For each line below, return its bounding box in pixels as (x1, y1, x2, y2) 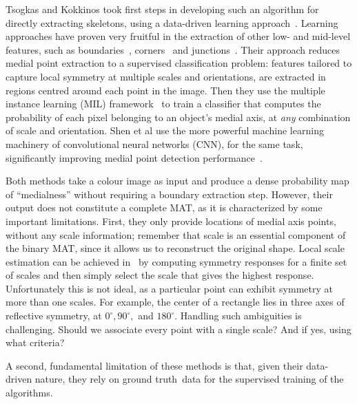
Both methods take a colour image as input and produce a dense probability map (6, 173, 349, 188)
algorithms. (6, 385, 53, 400)
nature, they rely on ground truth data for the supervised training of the (34, 372, 344, 386)
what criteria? (6, 335, 65, 350)
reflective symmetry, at (6, 308, 102, 323)
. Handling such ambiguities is (174, 308, 302, 323)
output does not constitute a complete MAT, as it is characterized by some (6, 200, 323, 215)
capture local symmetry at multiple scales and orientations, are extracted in (6, 69, 326, 83)
